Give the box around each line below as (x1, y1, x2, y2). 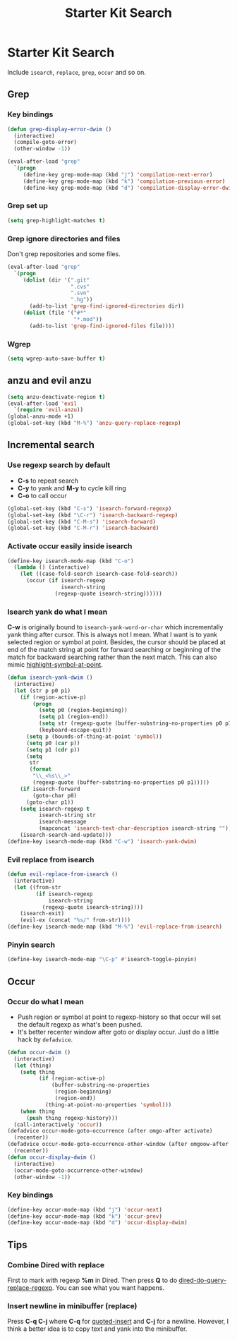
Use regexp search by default (7, 460, 111, 470)
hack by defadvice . (17, 1035, 73, 1044)
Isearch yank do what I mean (7, 607, 108, 617)
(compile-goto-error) (13, 139, 78, 146)
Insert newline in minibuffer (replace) (7, 1300, 138, 1310)
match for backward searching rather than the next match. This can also (7, 653, 217, 661)
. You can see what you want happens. (51, 1284, 164, 1292)
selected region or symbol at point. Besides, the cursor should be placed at (7, 638, 226, 646)
